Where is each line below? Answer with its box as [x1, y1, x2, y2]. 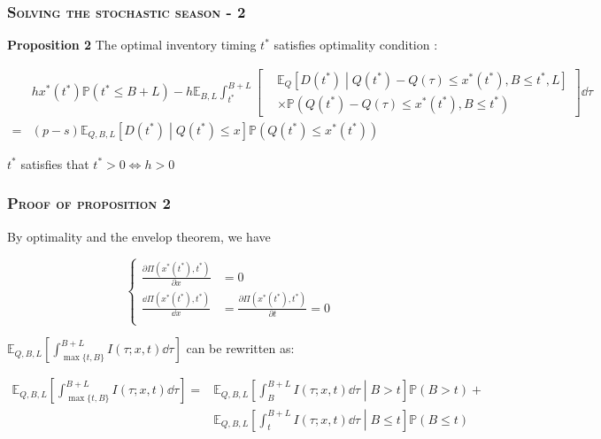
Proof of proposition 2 [7, 192, 171, 214]
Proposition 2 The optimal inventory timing [7, 35, 257, 54]
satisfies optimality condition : [274, 35, 438, 54]
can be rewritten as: [186, 339, 295, 358]
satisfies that [20, 154, 89, 173]
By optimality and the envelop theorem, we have [7, 227, 271, 245]
